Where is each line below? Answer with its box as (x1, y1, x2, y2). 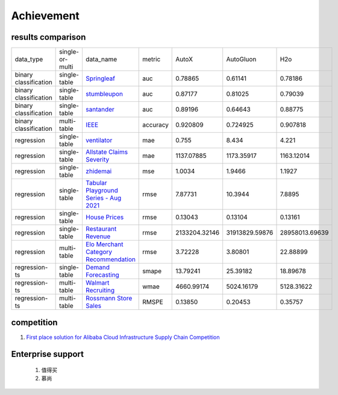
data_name (85, 55, 117, 63)
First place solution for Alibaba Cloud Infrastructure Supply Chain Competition (26, 333, 220, 341)
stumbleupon (85, 90, 124, 98)
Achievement (11, 9, 80, 22)
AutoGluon (226, 55, 257, 63)
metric (142, 55, 161, 63)
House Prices (85, 213, 124, 221)
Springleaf (85, 74, 116, 83)
